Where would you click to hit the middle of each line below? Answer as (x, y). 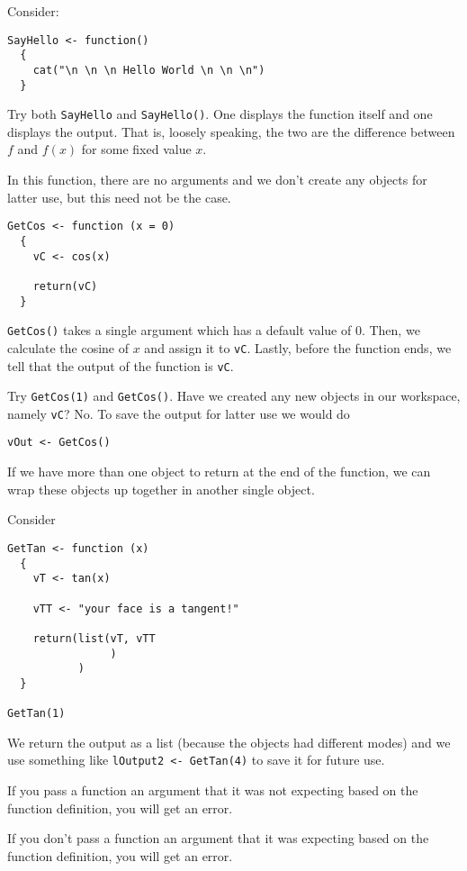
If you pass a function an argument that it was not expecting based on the (213, 790)
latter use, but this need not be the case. (119, 197)
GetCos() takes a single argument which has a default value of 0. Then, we (214, 330)
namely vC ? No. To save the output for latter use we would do (179, 413)
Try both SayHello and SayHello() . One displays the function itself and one (220, 114)
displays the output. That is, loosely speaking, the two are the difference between (231, 131)
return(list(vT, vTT (94, 638)
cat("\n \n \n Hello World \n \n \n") (149, 70)
